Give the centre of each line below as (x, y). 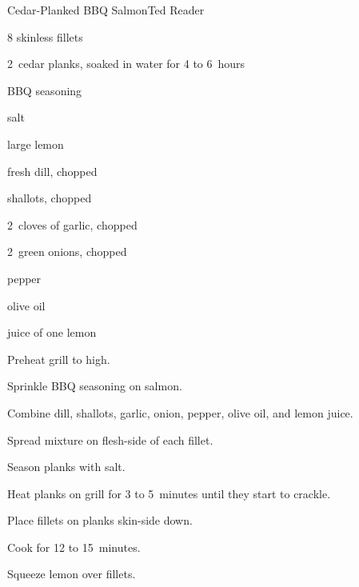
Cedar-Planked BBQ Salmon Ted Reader (106, 10)
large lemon (36, 144)
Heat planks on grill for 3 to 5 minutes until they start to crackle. (169, 493)
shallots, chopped (50, 198)
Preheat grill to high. (59, 359)
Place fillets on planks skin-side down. (100, 520)
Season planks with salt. (66, 467)
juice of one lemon (52, 332)
